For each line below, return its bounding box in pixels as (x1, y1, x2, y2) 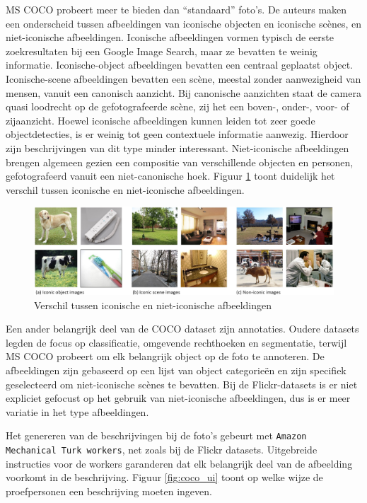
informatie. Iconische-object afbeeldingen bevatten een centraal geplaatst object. (6, 57, 354, 72)
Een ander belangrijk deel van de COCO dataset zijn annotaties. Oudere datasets (6, 321, 359, 336)
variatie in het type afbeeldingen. (6, 404, 149, 419)
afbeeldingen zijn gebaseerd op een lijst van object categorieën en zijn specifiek (6, 362, 346, 377)
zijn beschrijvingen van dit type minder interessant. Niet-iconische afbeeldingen (6, 140, 349, 155)
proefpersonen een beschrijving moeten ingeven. (6, 483, 212, 498)
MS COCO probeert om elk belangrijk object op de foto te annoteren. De (6, 349, 325, 364)
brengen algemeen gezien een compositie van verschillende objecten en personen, (6, 154, 354, 169)
